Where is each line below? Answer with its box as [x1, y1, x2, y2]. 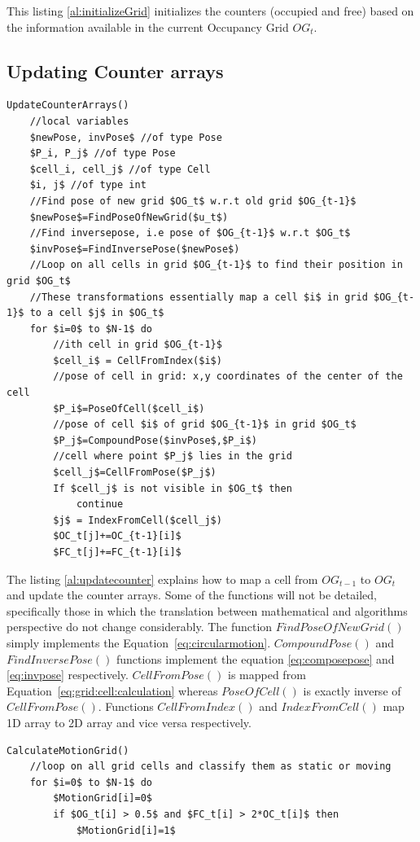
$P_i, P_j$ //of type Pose [29, 147, 176, 160]
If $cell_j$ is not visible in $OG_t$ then [53, 482, 292, 494]
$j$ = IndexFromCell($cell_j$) [53, 514, 222, 526]
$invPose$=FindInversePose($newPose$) [29, 243, 240, 255]
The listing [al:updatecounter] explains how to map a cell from [7, 570, 318, 587]
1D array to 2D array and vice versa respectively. [7, 713, 252, 730]
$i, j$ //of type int [29, 179, 147, 191]
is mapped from [228, 666, 306, 683]
